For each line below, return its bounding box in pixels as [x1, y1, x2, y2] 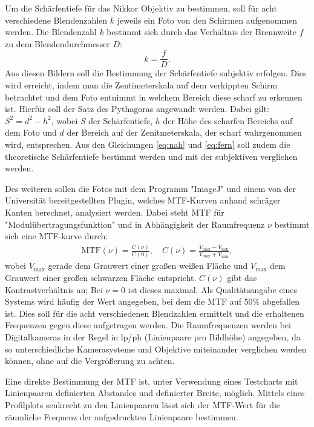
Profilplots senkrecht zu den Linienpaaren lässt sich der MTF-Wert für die [5, 398, 281, 411]
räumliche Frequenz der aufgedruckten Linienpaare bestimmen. [5, 410, 238, 423]
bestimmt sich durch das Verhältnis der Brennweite [106, 25, 297, 38]
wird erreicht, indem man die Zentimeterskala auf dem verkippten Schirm [5, 79, 278, 91]
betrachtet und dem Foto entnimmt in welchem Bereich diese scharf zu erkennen [5, 90, 303, 103]
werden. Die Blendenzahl [5, 25, 97, 38]
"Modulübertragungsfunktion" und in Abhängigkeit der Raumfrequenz [5, 217, 265, 230]
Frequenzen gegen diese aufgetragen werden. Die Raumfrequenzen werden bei [5, 319, 291, 331]
